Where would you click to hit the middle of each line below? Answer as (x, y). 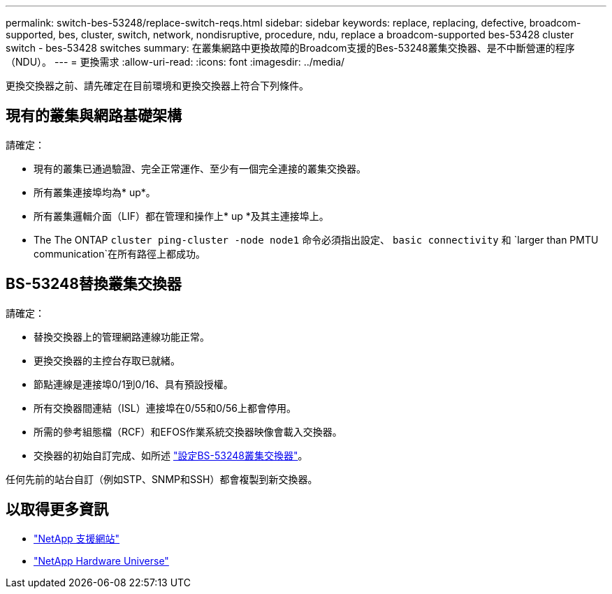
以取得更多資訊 (57, 510)
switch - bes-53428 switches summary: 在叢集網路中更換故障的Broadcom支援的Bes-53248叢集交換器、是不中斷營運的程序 (290, 48)
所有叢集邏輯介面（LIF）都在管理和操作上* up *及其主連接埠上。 (181, 216)
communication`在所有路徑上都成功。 (120, 253)
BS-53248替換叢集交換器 (94, 284)
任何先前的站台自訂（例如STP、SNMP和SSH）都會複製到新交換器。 (162, 479)
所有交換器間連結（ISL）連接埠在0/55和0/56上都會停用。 (165, 408)
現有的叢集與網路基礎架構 (94, 116)
